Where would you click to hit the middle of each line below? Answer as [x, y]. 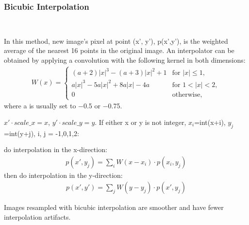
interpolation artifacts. [37, 217]
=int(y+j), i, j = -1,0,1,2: [41, 133]
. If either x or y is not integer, [141, 122]
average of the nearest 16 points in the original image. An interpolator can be [119, 50]
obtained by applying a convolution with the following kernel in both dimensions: [125, 60]
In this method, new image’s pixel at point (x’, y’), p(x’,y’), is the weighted [116, 41]
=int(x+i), [210, 122]
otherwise [186, 95]
